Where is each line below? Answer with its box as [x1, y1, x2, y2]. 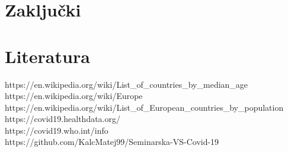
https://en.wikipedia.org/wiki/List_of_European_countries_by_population [5, 101, 284, 113]
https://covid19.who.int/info [5, 124, 108, 136]
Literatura [5, 44, 90, 68]
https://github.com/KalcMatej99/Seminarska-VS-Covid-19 [5, 136, 219, 148]
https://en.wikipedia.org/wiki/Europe [5, 90, 143, 102]
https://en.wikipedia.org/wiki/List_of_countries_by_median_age [5, 78, 248, 90]
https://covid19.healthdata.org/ [5, 113, 120, 125]
